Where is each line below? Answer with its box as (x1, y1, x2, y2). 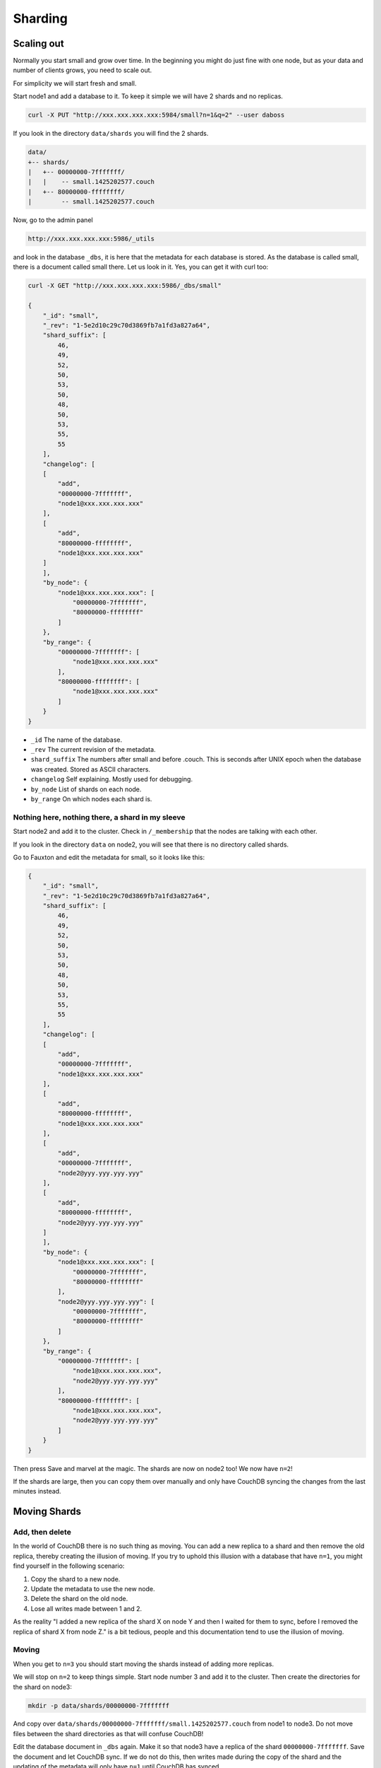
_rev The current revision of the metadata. (30, 745, 156, 754)
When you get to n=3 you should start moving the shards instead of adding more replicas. (13, 1659, 274, 1668)
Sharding (13, 11, 68, 26)
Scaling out (13, 37, 64, 50)
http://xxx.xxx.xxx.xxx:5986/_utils (28, 235, 155, 243)
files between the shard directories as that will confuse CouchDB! (13, 1729, 204, 1738)
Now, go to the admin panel (13, 216, 93, 224)
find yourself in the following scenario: (13, 1561, 125, 1570)
